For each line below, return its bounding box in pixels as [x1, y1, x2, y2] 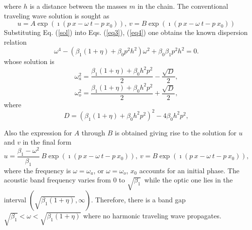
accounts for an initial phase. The [139, 165, 239, 175]
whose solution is [4, 56, 54, 66]
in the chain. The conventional [137, 1, 228, 11]
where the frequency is [4, 165, 71, 175]
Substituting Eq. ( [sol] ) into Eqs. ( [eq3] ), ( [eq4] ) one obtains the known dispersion [4, 27, 248, 37]
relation [4, 36, 27, 47]
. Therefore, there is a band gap [91, 194, 186, 204]
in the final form [22, 137, 72, 147]
